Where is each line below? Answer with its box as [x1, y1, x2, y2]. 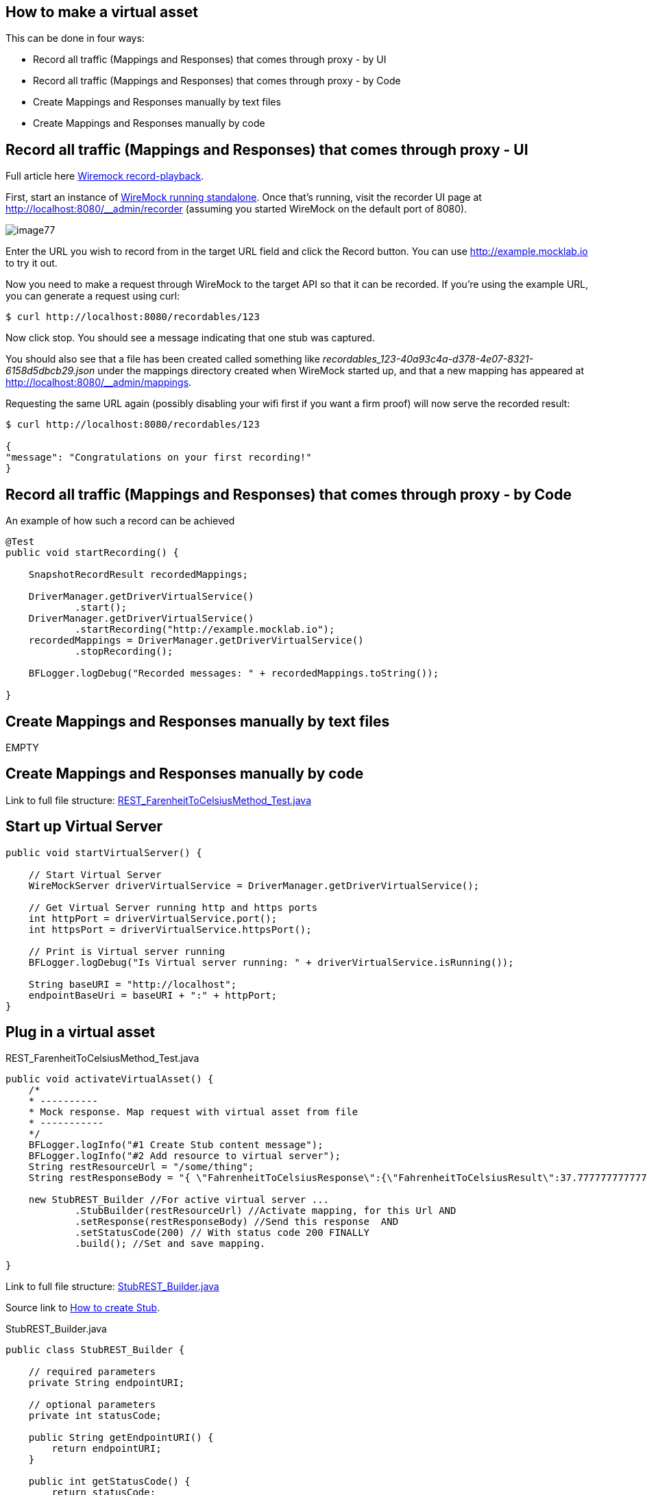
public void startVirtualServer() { [5, 847, 202, 858]
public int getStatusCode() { [28, 1476, 191, 1487]
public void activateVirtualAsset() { [5, 1073, 214, 1085]
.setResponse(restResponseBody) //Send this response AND [75, 1216, 399, 1228]
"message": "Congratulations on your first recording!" [5, 452, 312, 463]
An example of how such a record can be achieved [5, 515, 235, 527]
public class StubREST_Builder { [5, 1344, 185, 1356]
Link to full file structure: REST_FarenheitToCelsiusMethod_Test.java [5, 794, 312, 806]
